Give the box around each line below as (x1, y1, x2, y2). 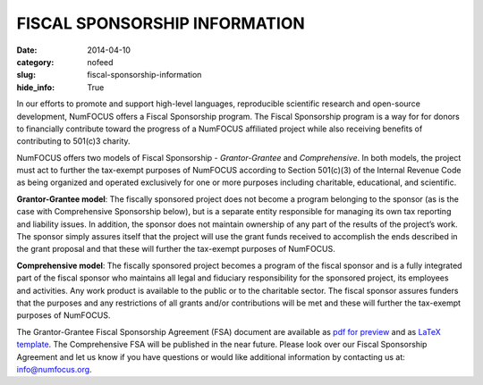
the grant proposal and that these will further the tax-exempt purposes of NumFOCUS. (16, 244, 335, 255)
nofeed (87, 56, 114, 67)
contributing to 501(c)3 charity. (16, 136, 131, 146)
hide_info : (16, 81, 55, 93)
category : (16, 56, 55, 67)
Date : (16, 45, 38, 55)
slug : (16, 70, 36, 80)
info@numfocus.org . (16, 364, 93, 374)
